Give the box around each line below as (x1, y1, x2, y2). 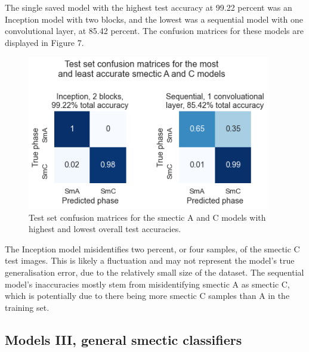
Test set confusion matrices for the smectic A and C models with (29, 211, 266, 223)
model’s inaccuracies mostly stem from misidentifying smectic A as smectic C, (5, 277, 290, 290)
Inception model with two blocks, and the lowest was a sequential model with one (5, 13, 303, 25)
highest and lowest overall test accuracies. (29, 223, 181, 235)
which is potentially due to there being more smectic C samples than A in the (5, 289, 290, 302)
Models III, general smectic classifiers (5, 330, 242, 348)
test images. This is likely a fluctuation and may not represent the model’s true (5, 254, 295, 267)
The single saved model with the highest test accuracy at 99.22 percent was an (5, 1, 292, 13)
